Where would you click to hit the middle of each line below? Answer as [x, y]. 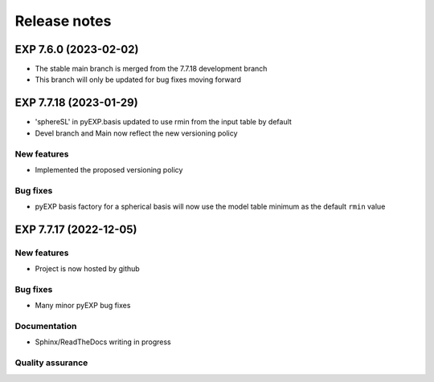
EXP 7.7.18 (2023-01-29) [76, 103]
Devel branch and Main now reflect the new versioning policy [136, 133]
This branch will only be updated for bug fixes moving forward [138, 79]
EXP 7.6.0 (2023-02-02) [77, 49]
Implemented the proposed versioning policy [109, 169]
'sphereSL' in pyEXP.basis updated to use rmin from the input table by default [164, 122]
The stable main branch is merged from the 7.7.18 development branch [151, 69]
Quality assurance [51, 363]
